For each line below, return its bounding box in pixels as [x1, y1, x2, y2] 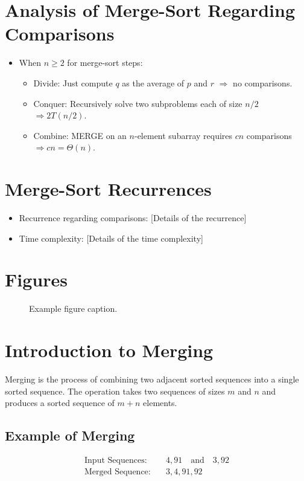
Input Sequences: [84, 456, 147, 465]
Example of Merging [5, 426, 135, 445]
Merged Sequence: [84, 468, 151, 477]
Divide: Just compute [33, 76, 113, 89]
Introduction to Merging [5, 338, 214, 363]
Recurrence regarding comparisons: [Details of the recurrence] [19, 211, 247, 224]
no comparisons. [233, 76, 293, 89]
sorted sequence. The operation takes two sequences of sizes [5, 384, 225, 397]
